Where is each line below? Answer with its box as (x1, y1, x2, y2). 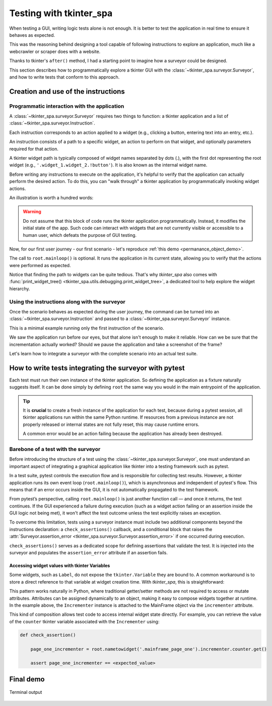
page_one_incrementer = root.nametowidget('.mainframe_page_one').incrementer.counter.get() (30, 646, 267, 652)
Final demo (9, 675, 45, 683)
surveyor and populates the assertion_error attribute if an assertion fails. (9, 550, 168, 556)
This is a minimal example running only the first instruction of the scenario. (9, 325, 165, 331)
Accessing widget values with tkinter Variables (9, 562, 110, 569)
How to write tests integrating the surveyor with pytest (9, 363, 185, 372)
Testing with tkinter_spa (9, 8, 113, 19)
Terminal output (9, 689, 42, 695)
